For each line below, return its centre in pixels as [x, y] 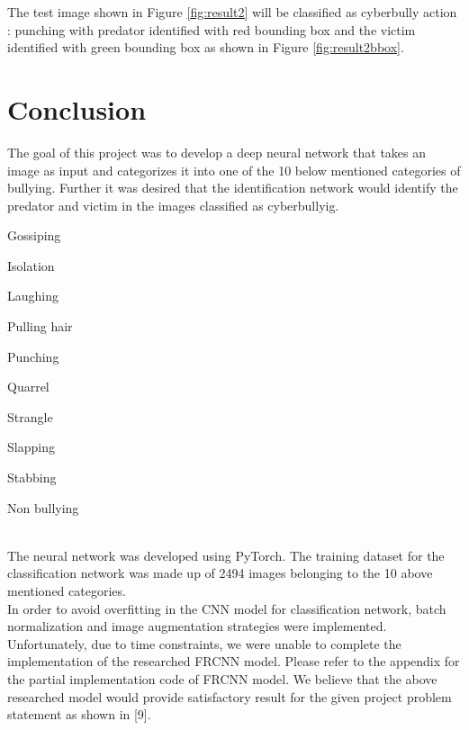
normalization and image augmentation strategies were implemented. [197, 626]
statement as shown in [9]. [79, 714]
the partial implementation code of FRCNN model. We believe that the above [222, 678]
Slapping [31, 447]
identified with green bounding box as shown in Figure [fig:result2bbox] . [206, 47]
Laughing [33, 296]
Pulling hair [40, 326]
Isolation [31, 265]
